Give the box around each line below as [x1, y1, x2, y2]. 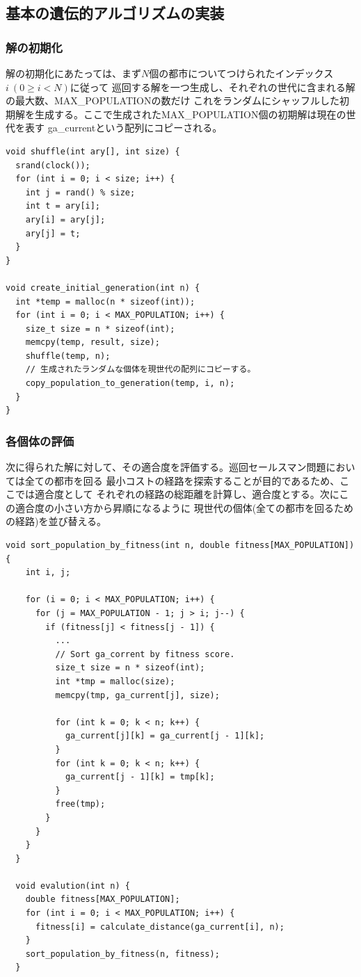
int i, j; [25, 567, 71, 578]
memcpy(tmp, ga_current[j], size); [55, 690, 220, 700]
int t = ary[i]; [25, 201, 101, 211]
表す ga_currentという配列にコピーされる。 [24, 120, 223, 135]
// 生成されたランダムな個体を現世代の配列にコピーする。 [25, 364, 256, 375]
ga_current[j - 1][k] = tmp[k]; [65, 772, 215, 782]
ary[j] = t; [25, 228, 81, 239]
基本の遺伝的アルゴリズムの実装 [6, 2, 225, 24]
